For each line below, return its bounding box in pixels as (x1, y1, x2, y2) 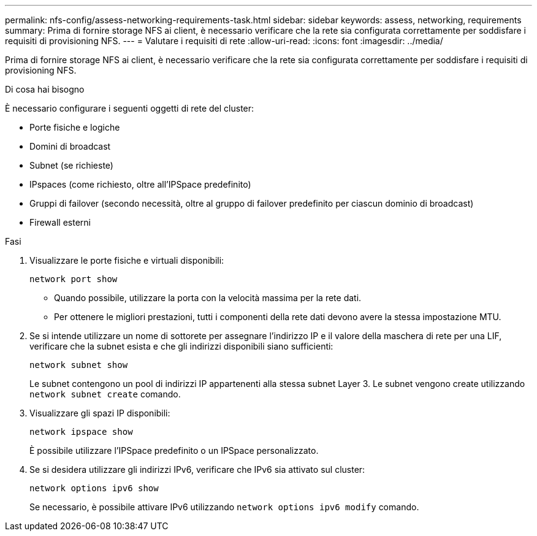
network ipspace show (29, 427, 133, 437)
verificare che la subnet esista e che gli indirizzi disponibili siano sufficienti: (29, 341, 333, 351)
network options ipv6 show (29, 483, 159, 493)
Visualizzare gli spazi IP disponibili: (29, 408, 170, 418)
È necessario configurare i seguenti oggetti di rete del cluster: (5, 103, 254, 113)
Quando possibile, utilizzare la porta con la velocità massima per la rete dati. (54, 293, 362, 303)
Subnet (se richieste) (29, 160, 113, 170)
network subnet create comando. (29, 389, 181, 399)
